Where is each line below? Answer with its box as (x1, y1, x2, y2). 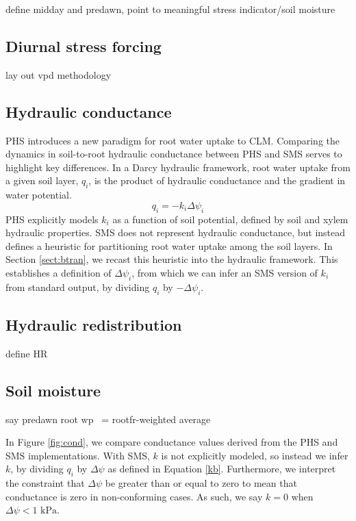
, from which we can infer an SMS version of (131, 265, 318, 279)
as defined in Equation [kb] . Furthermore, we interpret (107, 461, 336, 476)
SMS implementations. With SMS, (5, 448, 150, 462)
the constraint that (5, 476, 85, 490)
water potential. (5, 188, 72, 202)
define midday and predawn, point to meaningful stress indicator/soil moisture (5, 2, 335, 16)
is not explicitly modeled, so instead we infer (161, 448, 348, 462)
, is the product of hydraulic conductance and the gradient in (88, 173, 346, 188)
